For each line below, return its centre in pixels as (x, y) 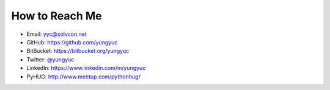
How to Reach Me (57, 16)
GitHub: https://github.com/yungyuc (72, 42)
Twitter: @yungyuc (50, 59)
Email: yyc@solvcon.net (57, 34)
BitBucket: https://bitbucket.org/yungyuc (78, 51)
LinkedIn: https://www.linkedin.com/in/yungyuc (86, 68)
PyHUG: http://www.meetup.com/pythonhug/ (83, 77)
